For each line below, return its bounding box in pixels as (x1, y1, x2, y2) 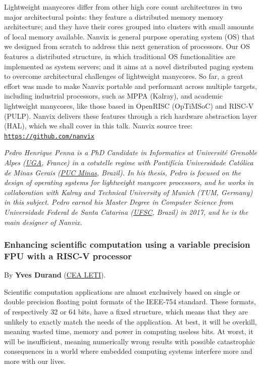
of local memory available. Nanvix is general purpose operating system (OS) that (4, 31, 255, 41)
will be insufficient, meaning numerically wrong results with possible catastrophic (4, 336, 255, 346)
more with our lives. (4, 356, 66, 366)
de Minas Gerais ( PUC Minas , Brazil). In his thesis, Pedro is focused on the (4, 167, 241, 177)
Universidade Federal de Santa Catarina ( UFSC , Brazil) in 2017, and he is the (4, 206, 248, 217)
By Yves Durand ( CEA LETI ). (4, 269, 106, 280)
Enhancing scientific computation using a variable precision (4, 238, 250, 251)
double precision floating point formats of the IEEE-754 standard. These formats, (4, 296, 256, 307)
